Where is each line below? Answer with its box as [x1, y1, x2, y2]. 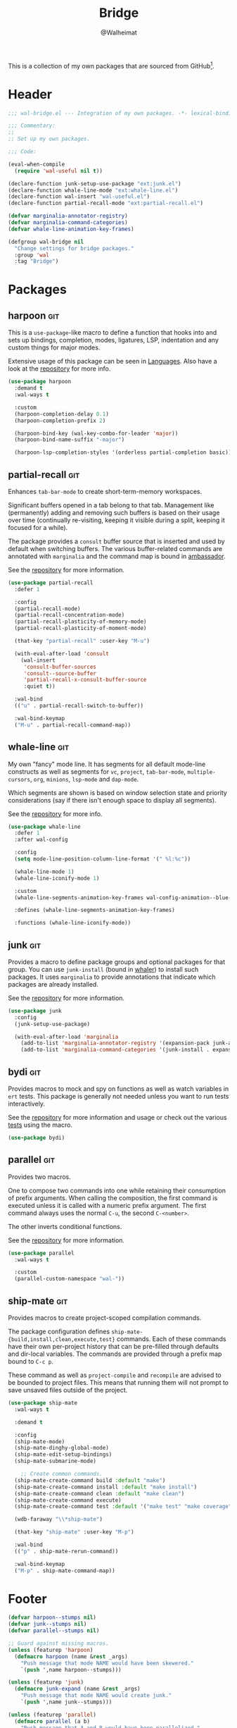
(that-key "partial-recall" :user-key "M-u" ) [14, 638, 150, 645]
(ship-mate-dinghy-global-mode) [14, 1445, 110, 1452]
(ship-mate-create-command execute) [14, 1496, 122, 1504]
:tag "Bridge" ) [14, 258, 59, 265]
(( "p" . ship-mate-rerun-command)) [14, 1548, 119, 1555]
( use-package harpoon [8, 378, 72, 385]
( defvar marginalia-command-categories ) [8, 219, 129, 226]
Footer [8, 1591, 48, 1607]
